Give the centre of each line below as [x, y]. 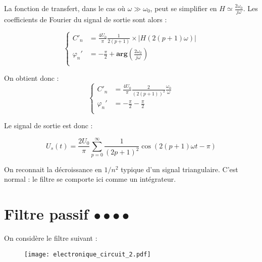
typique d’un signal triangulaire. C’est [179, 169]
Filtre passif [46, 214]
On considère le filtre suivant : [51, 238]
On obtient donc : [32, 77]
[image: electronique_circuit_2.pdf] [88, 254]
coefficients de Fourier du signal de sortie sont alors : [86, 19]
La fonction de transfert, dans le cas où [65, 8]
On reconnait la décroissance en [53, 169]
